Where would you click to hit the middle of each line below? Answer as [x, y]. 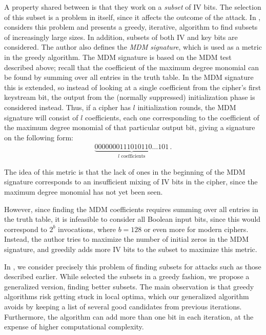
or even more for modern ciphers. [196, 229]
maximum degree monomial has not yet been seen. [84, 191]
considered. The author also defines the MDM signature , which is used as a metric [133, 47]
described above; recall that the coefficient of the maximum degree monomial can [132, 67]
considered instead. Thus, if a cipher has [67, 107]
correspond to [26, 229]
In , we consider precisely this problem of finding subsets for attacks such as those [133, 266]
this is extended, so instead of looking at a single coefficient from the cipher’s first [133, 87]
